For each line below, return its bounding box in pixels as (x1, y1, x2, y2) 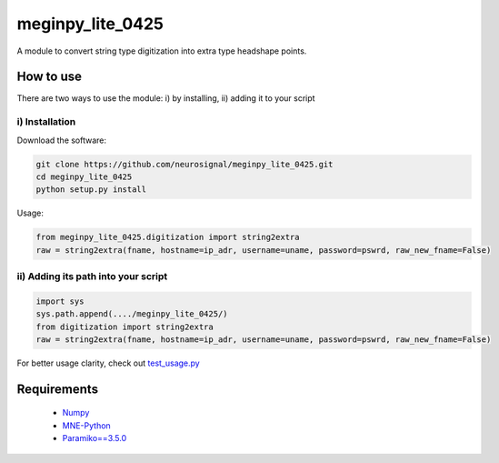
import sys (35, 296, 85, 307)
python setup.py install (35, 185, 147, 195)
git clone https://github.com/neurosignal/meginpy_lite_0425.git (35, 159, 334, 169)
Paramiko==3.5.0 (62, 433, 127, 444)
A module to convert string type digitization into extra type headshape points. (16, 45, 307, 56)
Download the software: (16, 135, 107, 146)
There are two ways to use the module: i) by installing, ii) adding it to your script (16, 93, 315, 104)
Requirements (16, 381, 99, 397)
